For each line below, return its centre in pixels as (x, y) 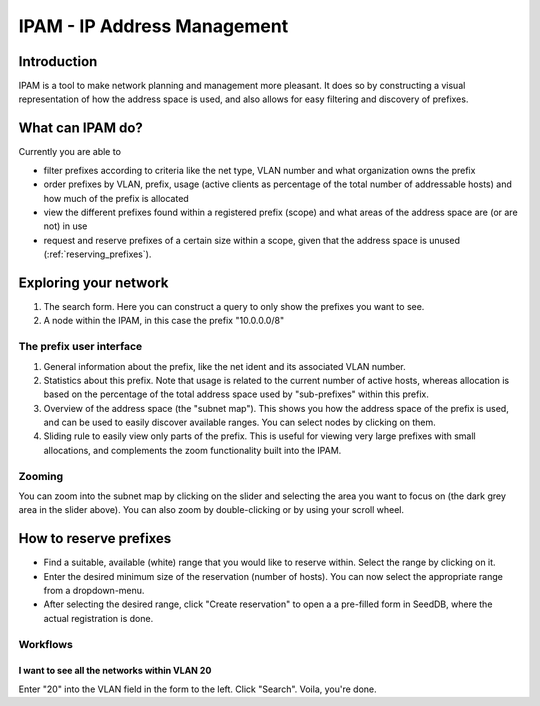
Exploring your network (93, 282)
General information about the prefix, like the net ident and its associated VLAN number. (225, 366)
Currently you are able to (70, 152)
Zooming (41, 476)
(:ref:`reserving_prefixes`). (97, 254)
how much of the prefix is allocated (116, 198)
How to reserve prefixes (95, 538)
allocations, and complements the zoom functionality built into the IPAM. (192, 450)
